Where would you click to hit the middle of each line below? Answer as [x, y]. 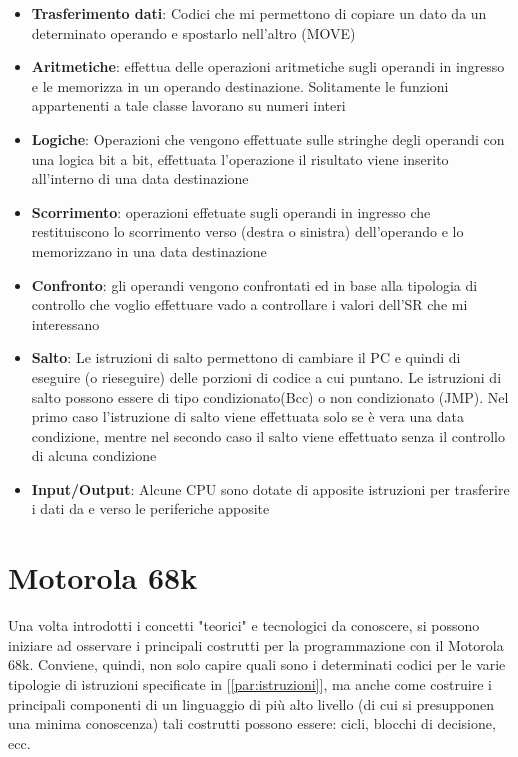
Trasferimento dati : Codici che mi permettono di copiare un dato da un [259, 13]
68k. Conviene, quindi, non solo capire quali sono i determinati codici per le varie [257, 664]
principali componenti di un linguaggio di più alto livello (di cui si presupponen [251, 703]
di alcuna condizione [94, 455]
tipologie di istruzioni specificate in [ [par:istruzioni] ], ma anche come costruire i [250, 683]
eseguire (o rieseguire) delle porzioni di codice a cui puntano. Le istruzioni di [266, 376]
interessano [65, 323]
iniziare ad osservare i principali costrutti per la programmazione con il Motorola [256, 644]
